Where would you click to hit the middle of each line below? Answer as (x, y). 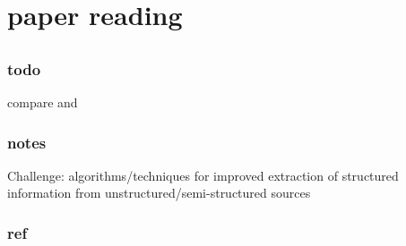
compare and (43, 102)
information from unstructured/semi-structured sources (159, 193)
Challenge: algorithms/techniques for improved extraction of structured (203, 175)
